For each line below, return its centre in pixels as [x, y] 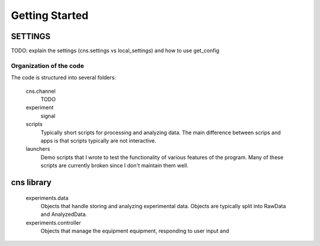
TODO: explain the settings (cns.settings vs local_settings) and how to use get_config [115, 51]
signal [48, 116]
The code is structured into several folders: [64, 77]
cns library [31, 182]
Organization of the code [47, 66]
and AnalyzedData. [64, 214]
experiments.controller [53, 222]
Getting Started [50, 15]
